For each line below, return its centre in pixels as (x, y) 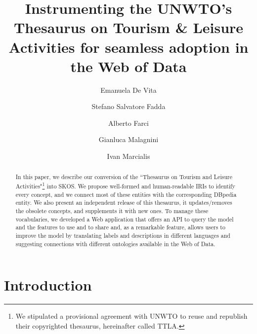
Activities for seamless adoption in (128, 47)
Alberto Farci (128, 123)
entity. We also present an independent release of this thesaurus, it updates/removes (124, 203)
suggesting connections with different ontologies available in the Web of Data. (115, 243)
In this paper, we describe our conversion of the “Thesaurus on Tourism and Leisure (124, 177)
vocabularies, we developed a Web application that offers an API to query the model (125, 219)
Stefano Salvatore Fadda (128, 106)
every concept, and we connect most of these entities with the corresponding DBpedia (126, 194)
